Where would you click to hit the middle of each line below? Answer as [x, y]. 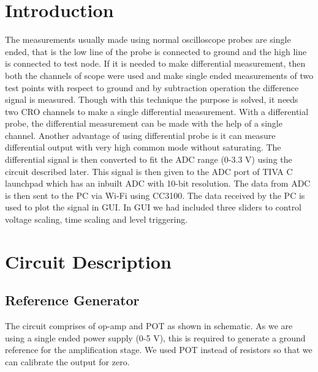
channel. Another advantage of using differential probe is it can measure [140, 135]
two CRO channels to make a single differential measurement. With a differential [157, 111]
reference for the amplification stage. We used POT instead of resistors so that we [159, 350]
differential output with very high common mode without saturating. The [143, 147]
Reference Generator [72, 300]
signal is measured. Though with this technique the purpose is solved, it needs [152, 99]
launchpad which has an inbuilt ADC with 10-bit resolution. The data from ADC [158, 183]
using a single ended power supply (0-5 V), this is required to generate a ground [155, 337]
